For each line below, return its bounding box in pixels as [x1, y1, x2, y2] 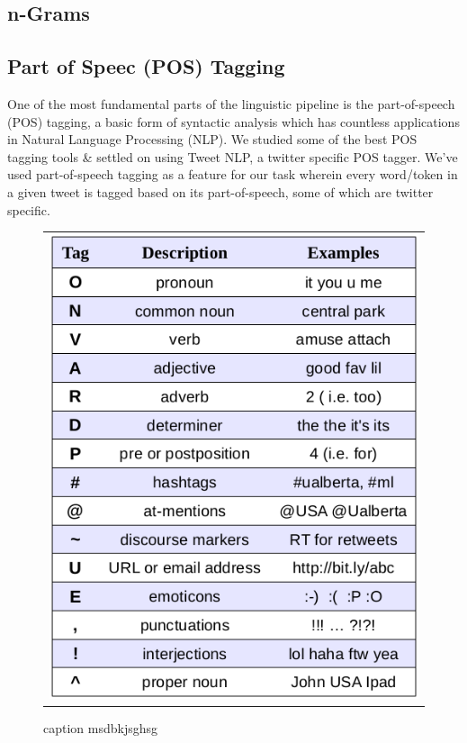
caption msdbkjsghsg [43, 719, 158, 738]
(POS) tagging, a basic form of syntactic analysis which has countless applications [7, 112, 460, 131]
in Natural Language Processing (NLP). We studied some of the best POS [7, 130, 418, 149]
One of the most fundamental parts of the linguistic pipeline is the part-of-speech [7, 94, 455, 113]
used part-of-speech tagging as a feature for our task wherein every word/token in [7, 165, 458, 184]
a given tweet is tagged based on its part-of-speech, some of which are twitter [7, 182, 434, 201]
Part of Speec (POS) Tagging [7, 52, 285, 80]
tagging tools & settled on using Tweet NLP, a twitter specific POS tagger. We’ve [7, 147, 458, 166]
